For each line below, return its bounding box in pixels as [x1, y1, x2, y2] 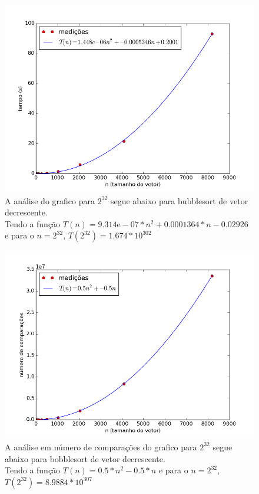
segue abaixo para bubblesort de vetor [110, 194, 248, 207]
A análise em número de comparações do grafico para [5, 440, 197, 453]
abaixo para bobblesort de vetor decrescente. [5, 452, 165, 464]
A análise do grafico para [5, 194, 95, 207]
